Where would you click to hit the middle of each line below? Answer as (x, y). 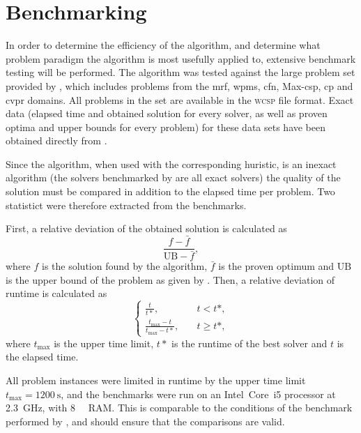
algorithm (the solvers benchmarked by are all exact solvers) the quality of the (173, 177)
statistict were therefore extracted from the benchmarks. (126, 205)
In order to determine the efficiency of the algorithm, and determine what (163, 45)
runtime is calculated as (56, 293)
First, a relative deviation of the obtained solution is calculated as (146, 228)
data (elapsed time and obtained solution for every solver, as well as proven (167, 113)
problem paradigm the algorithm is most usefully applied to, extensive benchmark (181, 58)
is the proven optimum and (276, 266)
